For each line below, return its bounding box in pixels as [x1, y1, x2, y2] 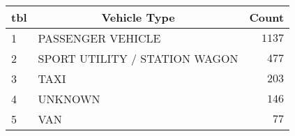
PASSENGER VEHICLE [38, 30, 161, 46]
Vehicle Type [101, 9, 175, 25]
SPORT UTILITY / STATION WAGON [38, 50, 239, 66]
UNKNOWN [38, 91, 100, 107]
